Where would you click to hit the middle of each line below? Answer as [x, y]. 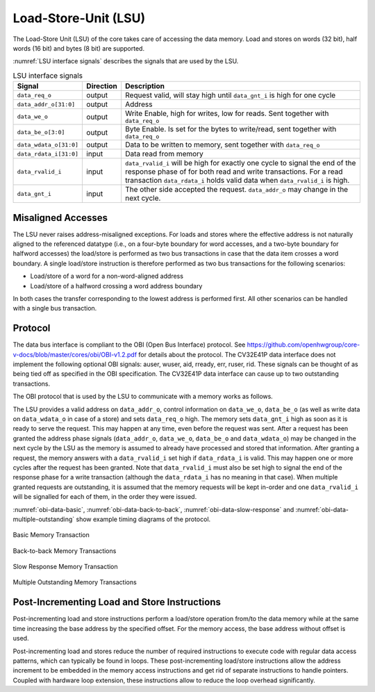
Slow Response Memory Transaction [65, 567]
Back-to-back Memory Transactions [65, 551]
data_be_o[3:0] [41, 132]
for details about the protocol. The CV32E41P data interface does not [237, 354]
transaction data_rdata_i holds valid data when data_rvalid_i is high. [237, 181]
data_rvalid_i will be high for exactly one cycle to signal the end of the [241, 163]
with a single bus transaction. [55, 308]
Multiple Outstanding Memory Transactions [75, 582]
